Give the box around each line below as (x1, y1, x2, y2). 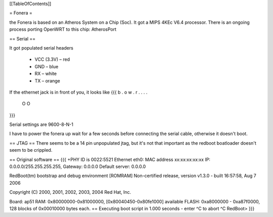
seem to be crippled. (9, 147, 53, 153)
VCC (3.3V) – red (34, 56, 70, 63)
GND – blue (34, 63, 59, 69)
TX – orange (34, 77, 61, 83)
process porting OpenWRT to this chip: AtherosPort (9, 26, 117, 32)
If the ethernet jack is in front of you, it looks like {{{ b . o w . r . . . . (9, 89, 148, 95)
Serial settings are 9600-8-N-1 (9, 121, 73, 127)
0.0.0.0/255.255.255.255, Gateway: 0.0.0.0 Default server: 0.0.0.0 (9, 163, 146, 169)
